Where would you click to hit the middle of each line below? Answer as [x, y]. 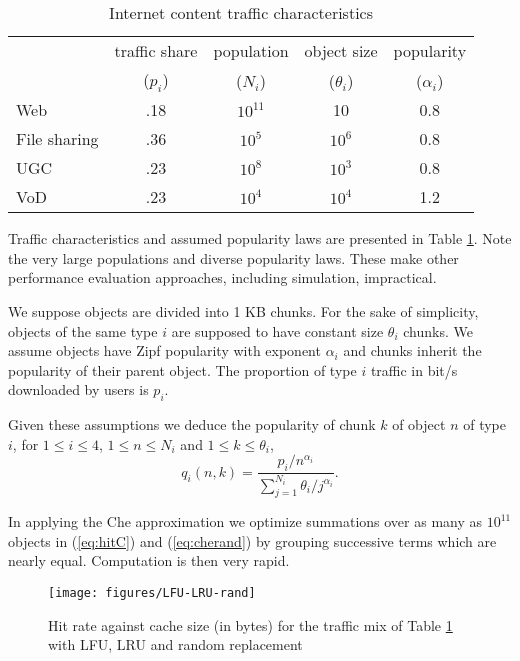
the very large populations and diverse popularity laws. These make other [233, 257]
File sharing [57, 139]
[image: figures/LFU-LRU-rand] [152, 593]
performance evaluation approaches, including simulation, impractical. [222, 277]
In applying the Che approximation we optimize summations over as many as [245, 521]
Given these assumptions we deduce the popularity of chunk [192, 424]
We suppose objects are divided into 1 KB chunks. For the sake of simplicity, [243, 310]
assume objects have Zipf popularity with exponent [164, 350]
